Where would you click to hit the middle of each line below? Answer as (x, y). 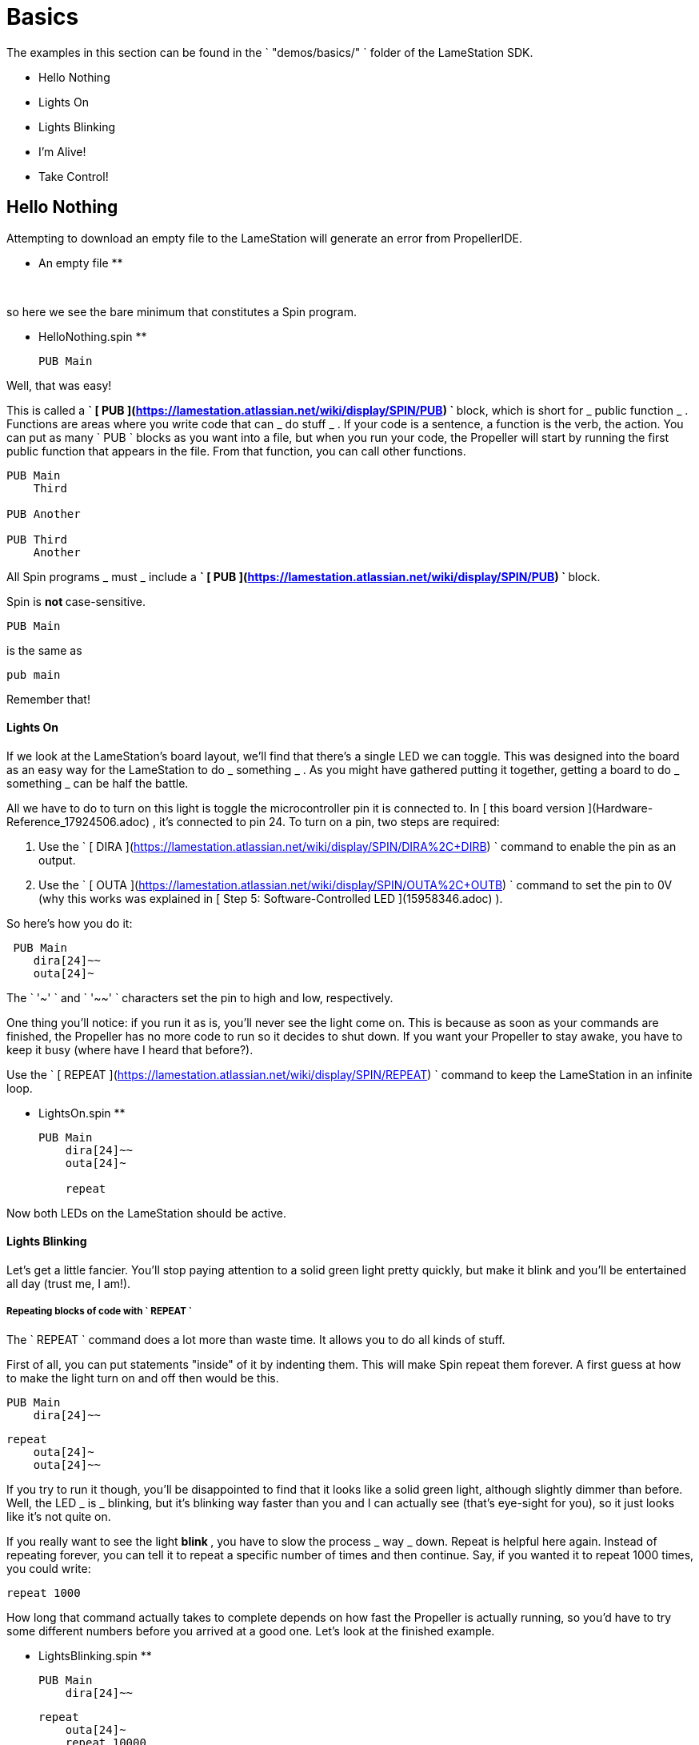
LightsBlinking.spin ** (95, 1655)
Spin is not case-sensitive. (76, 601)
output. (57, 860)
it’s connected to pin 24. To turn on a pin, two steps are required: (329, 821)
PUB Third (37, 539)
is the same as (44, 650)
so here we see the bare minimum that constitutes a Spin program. (182, 311)
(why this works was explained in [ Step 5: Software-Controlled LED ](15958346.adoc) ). (271, 898)
